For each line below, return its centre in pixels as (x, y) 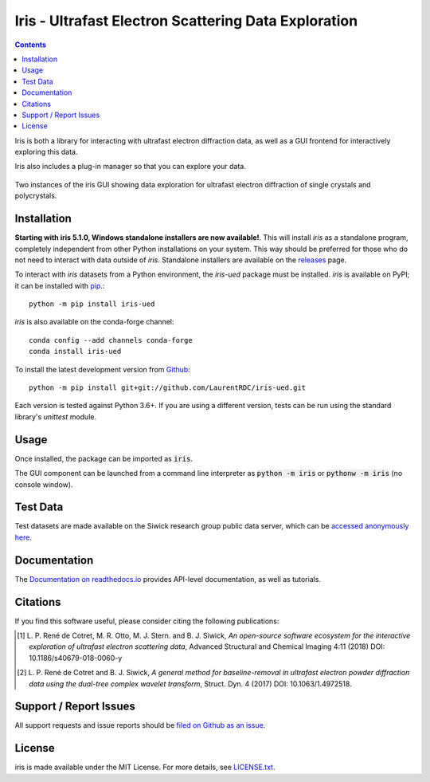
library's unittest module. (56, 417)
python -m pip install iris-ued (92, 304)
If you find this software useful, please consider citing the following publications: (147, 621)
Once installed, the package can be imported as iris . (104, 458)
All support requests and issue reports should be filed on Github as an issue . (140, 725)
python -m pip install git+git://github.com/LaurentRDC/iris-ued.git (168, 388)
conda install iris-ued (75, 352)
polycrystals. (36, 196)
